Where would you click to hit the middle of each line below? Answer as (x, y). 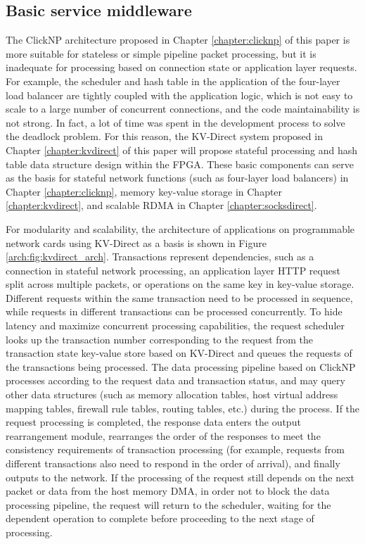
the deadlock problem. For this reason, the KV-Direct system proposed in (164, 136)
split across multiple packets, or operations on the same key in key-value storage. (180, 284)
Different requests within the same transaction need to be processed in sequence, (179, 297)
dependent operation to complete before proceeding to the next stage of (160, 518)
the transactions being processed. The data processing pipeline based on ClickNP (181, 366)
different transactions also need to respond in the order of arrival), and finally (173, 463)
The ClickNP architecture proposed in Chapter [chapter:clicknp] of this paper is (178, 40)
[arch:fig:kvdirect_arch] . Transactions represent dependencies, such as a (160, 257)
